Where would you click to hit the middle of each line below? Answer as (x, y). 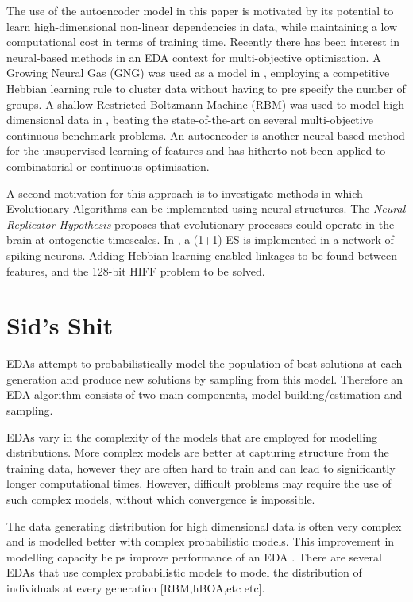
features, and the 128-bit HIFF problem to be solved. (136, 270)
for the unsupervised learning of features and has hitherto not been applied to (196, 150)
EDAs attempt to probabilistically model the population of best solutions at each (205, 363)
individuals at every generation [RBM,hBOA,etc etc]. (136, 587)
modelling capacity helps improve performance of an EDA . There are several (194, 556)
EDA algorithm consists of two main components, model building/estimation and (205, 394)
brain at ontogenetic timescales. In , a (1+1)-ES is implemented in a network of (200, 239)
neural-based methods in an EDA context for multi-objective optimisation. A (194, 57)
